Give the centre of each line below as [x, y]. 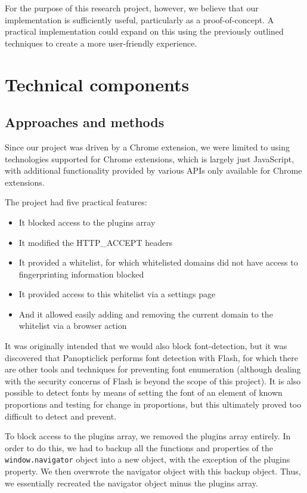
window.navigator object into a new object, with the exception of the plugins [148, 459]
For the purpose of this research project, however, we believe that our [132, 8]
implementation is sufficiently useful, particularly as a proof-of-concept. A [139, 19]
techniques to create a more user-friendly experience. [101, 43]
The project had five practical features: [76, 202]
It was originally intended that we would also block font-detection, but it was [146, 346]
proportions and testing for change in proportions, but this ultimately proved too [153, 404]
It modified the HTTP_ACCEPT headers [96, 242]
